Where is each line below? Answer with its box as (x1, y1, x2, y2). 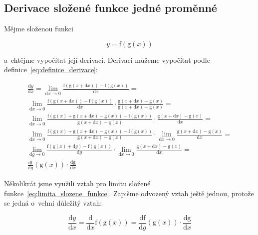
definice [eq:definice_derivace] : (4, 64, 98, 75)
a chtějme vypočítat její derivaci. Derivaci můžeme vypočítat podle (4, 54, 210, 65)
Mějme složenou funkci (4, 23, 73, 34)
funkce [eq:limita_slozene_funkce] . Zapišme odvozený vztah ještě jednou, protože (4, 188, 254, 198)
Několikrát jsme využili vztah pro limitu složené (4, 178, 151, 188)
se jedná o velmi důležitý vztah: (4, 198, 102, 208)
